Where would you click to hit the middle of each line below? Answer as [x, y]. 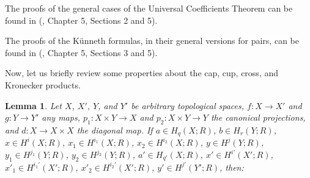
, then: [232, 167]
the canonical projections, [258, 117]
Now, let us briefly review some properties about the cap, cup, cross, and [142, 73]
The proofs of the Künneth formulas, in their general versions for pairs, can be [152, 41]
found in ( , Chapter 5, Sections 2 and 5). [81, 20]
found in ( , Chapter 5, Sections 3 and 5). [81, 52]
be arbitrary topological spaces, [188, 105]
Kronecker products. [43, 84]
